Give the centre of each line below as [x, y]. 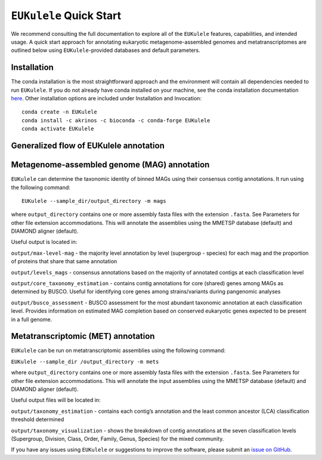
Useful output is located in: [44, 242]
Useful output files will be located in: [56, 400]
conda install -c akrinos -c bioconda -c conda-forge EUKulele [116, 120]
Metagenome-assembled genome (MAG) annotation [110, 165]
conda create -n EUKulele [60, 112]
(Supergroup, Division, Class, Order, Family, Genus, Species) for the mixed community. [117, 439]
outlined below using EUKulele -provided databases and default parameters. [106, 50]
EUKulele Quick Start [66, 16]
